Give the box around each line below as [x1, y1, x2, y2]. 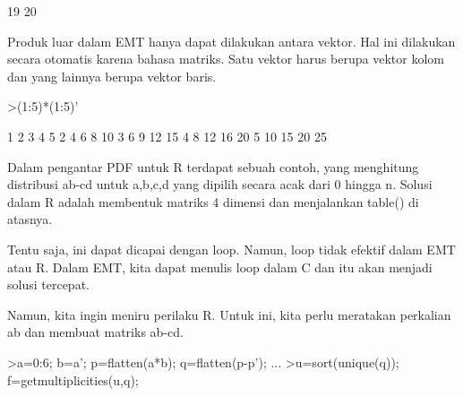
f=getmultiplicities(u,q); [7, 370, 139, 389]
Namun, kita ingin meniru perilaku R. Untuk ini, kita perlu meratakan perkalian [7, 305, 451, 323]
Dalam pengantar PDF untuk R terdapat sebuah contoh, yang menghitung [7, 157, 419, 176]
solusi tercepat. [7, 275, 90, 294]
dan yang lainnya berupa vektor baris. [7, 66, 217, 85]
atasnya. [7, 210, 53, 228]
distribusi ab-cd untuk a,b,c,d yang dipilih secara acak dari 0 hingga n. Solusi [7, 175, 433, 194]
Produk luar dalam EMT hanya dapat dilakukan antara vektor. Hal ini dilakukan [7, 31, 456, 50]
